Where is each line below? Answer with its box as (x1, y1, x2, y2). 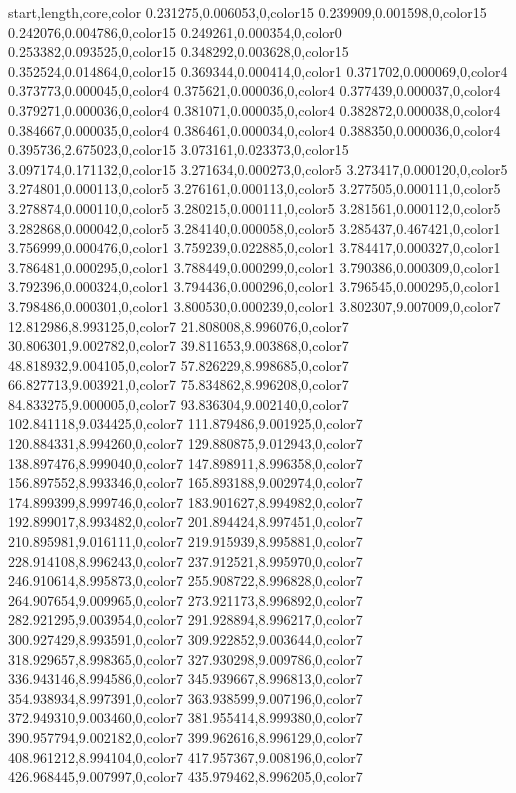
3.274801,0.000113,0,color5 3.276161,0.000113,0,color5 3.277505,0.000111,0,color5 (8, 178, 501, 199)
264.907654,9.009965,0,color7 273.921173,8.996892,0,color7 (8, 589, 363, 610)
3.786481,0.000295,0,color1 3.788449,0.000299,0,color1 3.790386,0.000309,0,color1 (8, 256, 501, 277)
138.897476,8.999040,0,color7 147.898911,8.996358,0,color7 (8, 452, 363, 473)
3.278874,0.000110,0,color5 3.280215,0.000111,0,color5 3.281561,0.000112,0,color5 (8, 197, 501, 218)
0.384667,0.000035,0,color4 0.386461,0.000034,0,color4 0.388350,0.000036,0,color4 (8, 119, 501, 140)
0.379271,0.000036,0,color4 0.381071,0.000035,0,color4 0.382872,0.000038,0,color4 (8, 99, 501, 120)
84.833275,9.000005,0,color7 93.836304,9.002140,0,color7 (8, 393, 349, 414)
